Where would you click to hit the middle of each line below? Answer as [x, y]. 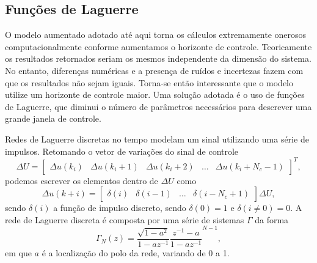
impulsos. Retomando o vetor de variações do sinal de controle [122, 151]
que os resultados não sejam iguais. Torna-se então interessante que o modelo [149, 82]
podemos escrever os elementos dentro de [82, 180]
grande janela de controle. [53, 118]
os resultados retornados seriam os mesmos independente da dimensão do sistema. [158, 58]
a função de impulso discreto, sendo [120, 208]
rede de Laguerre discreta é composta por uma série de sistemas [125, 219]
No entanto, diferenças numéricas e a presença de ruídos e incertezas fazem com [154, 70]
